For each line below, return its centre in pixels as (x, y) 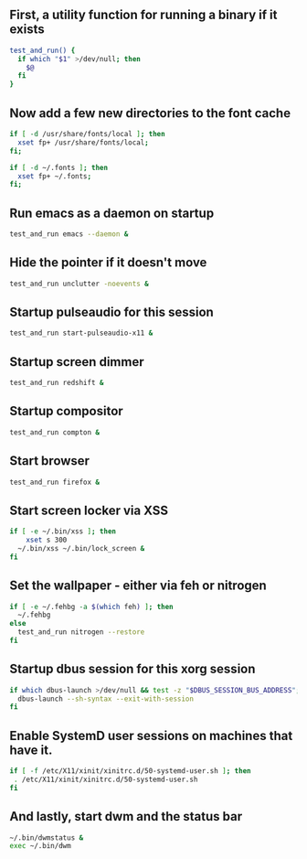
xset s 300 (47, 540)
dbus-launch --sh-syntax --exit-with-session (106, 699)
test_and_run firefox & (55, 482)
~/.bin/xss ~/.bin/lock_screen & (81, 548)
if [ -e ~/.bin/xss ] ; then (63, 532)
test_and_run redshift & (57, 383)
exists (27, 30)
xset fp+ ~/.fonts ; (55, 176)
